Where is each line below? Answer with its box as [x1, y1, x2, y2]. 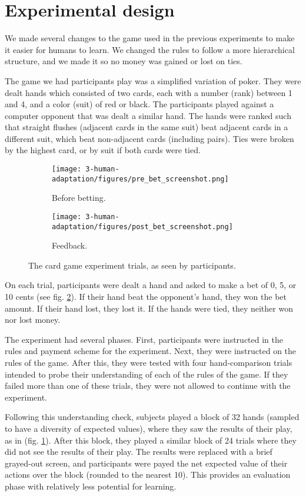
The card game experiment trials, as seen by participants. [28, 259, 236, 271]
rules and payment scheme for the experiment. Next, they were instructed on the [5, 345, 297, 357]
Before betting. [52, 191, 106, 204]
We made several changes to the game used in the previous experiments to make [5, 32, 295, 44]
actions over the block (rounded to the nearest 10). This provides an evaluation [5, 468, 291, 481]
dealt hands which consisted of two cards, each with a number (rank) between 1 [5, 86, 292, 98]
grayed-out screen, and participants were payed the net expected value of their [5, 457, 288, 469]
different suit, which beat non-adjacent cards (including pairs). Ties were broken [5, 132, 294, 144]
